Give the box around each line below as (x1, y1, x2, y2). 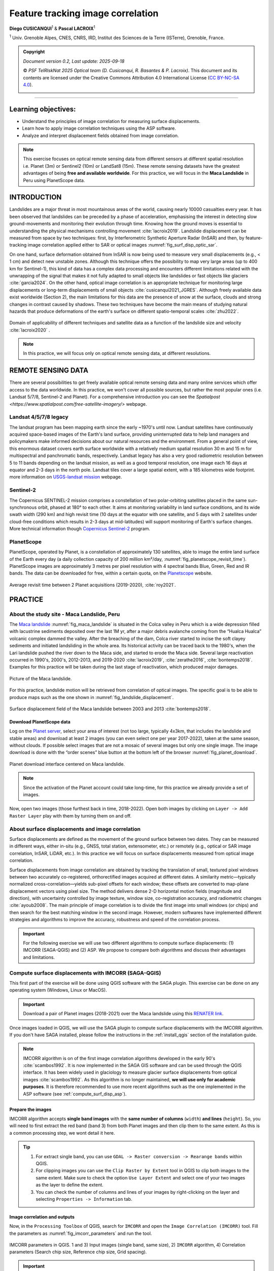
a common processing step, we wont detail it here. (9, 1130, 115, 1136)
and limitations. (23, 954, 55, 960)
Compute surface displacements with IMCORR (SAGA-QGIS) (9, 969, 161, 976)
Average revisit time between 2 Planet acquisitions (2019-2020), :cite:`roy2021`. (9, 582, 176, 588)
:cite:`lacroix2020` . (9, 327, 50, 333)
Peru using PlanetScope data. (23, 177, 85, 183)
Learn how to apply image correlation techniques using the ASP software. (22, 125, 176, 132)
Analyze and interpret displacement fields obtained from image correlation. (22, 132, 179, 138)
